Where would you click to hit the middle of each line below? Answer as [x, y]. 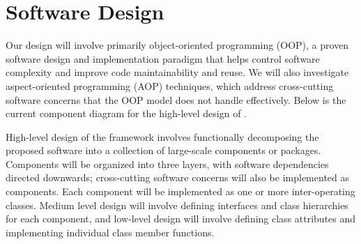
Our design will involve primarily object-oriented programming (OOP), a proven [177, 45]
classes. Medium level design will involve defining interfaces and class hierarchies [177, 205]
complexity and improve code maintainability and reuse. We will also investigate [177, 72]
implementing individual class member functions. [110, 232]
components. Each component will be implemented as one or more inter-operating [180, 191]
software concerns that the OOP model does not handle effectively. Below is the [176, 99]
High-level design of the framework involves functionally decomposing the [162, 136]
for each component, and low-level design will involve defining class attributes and [181, 219]
